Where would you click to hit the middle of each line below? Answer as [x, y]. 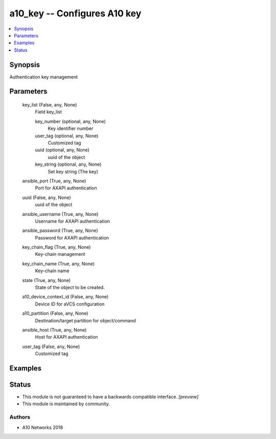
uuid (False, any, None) [47, 197]
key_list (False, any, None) [50, 105]
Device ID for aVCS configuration [70, 304]
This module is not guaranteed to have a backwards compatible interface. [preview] [110, 397]
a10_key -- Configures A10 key [75, 13]
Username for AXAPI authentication [72, 221]
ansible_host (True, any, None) [54, 330]
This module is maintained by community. [66, 404]
